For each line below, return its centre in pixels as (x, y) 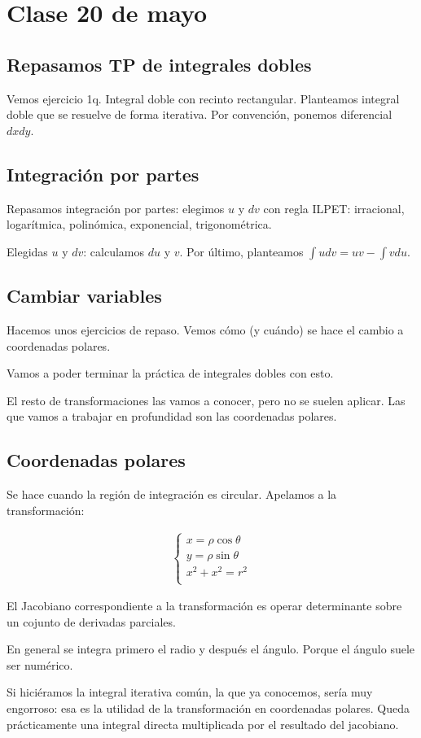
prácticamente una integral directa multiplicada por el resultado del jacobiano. (203, 724)
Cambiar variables (84, 296)
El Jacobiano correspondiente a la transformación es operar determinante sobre (204, 606)
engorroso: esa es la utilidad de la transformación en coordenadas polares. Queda (208, 708)
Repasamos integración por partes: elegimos (116, 208)
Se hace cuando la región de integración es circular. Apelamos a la (172, 494)
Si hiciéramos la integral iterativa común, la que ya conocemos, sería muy (190, 692)
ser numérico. (40, 664)
